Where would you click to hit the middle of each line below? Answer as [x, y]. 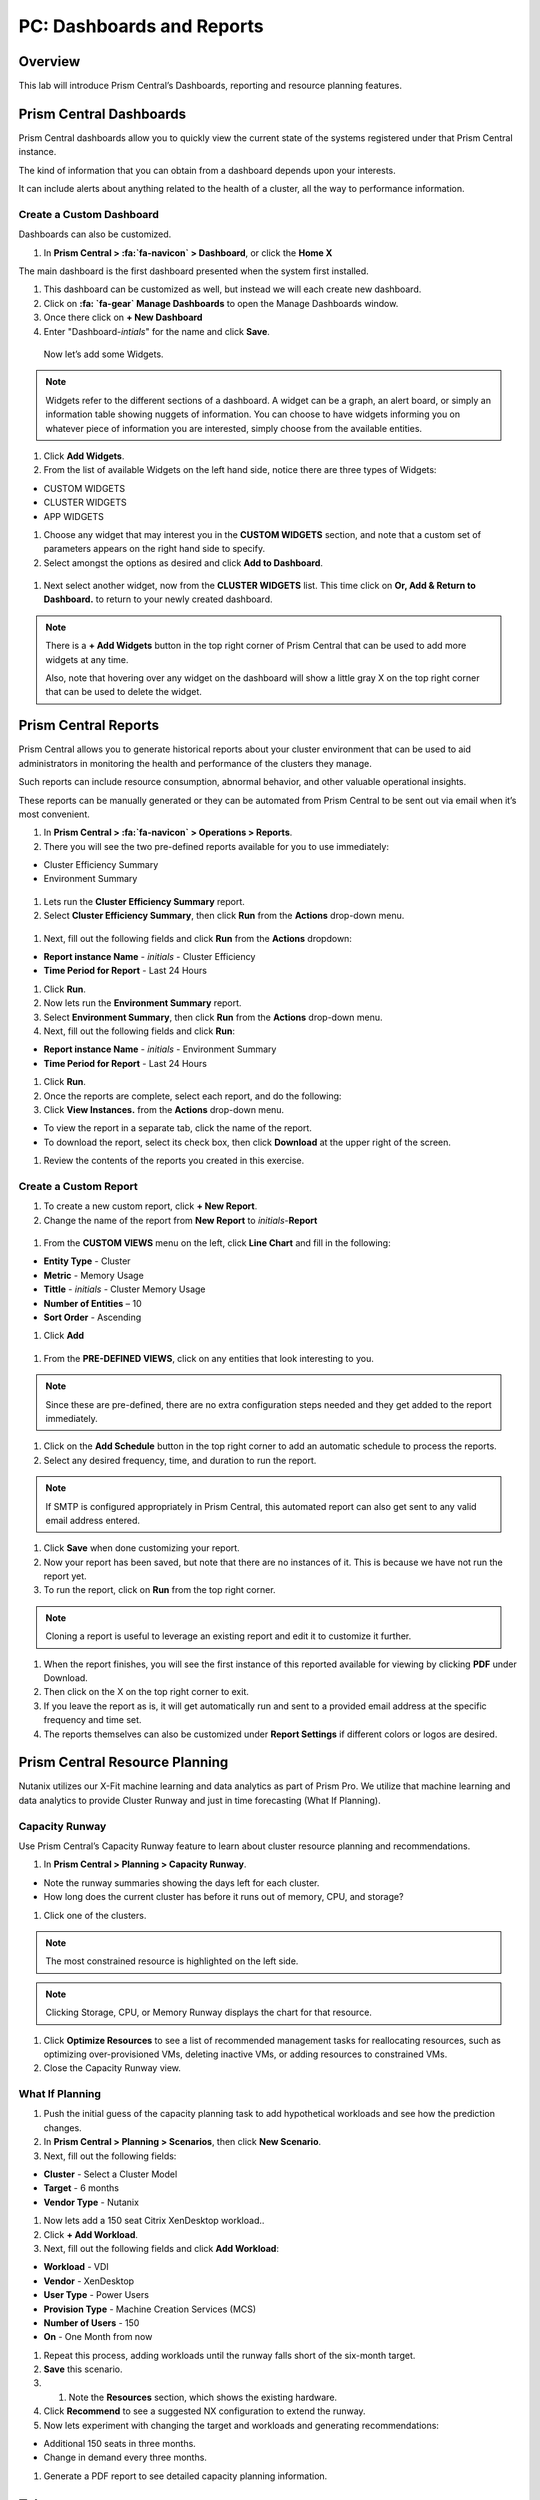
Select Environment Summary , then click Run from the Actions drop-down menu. [213, 1017]
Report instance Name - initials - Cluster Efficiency [149, 957]
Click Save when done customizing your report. [141, 1548]
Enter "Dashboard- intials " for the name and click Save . [156, 331]
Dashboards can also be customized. [95, 234]
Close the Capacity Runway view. [112, 2068]
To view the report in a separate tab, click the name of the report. [177, 1128]
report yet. [65, 1576]
